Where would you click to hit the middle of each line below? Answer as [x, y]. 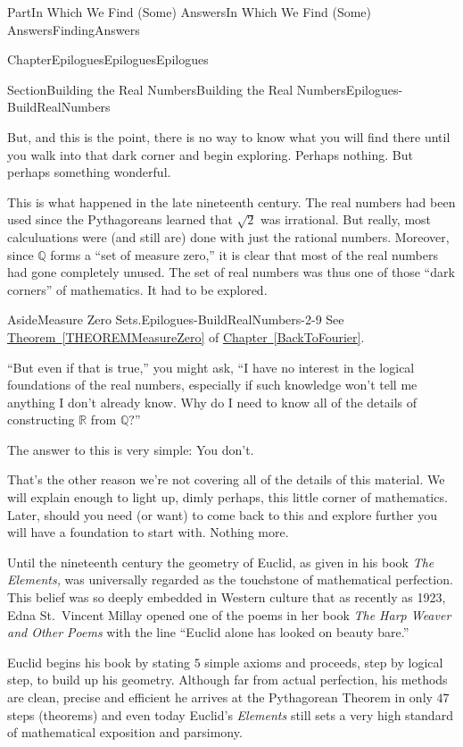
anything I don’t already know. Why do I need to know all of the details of [212, 402]
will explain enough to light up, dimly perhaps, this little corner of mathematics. [227, 497]
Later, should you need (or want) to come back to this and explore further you [222, 514]
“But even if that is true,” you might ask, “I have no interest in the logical [211, 367]
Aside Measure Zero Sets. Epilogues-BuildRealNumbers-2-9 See [176, 319]
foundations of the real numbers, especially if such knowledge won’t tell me [212, 385]
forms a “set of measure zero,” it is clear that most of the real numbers [244, 254]
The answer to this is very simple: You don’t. [131, 449]
